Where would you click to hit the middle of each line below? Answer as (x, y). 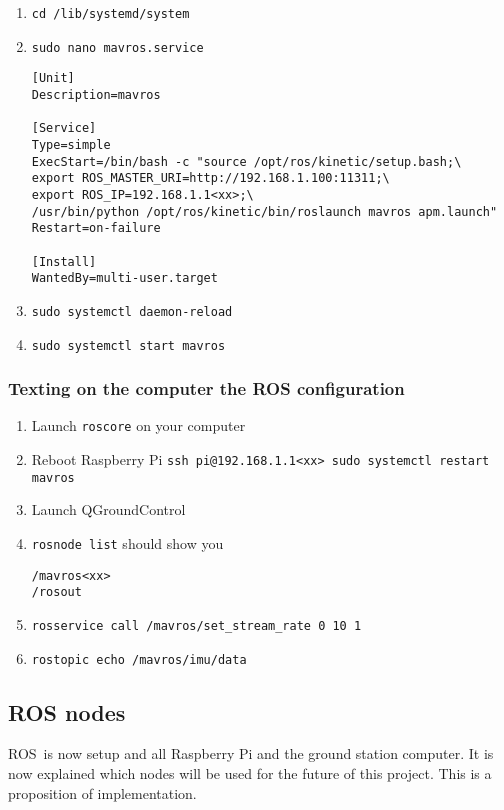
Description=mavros (96, 94)
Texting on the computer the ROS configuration (206, 388)
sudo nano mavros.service (117, 47)
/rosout (56, 592)
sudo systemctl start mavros (128, 345)
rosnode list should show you (127, 542)
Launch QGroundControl (108, 509)
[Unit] (53, 78)
